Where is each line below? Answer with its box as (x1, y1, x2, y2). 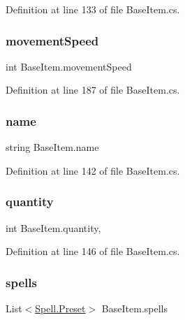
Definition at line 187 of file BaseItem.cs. (6, 82, 180, 97)
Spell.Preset (35, 301, 86, 316)
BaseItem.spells (101, 301, 168, 316)
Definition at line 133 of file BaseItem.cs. (6, 2, 180, 16)
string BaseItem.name (6, 140, 99, 154)
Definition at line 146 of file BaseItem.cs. (6, 244, 180, 259)
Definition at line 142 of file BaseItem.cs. (6, 163, 180, 177)
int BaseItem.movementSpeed (6, 59, 132, 73)
